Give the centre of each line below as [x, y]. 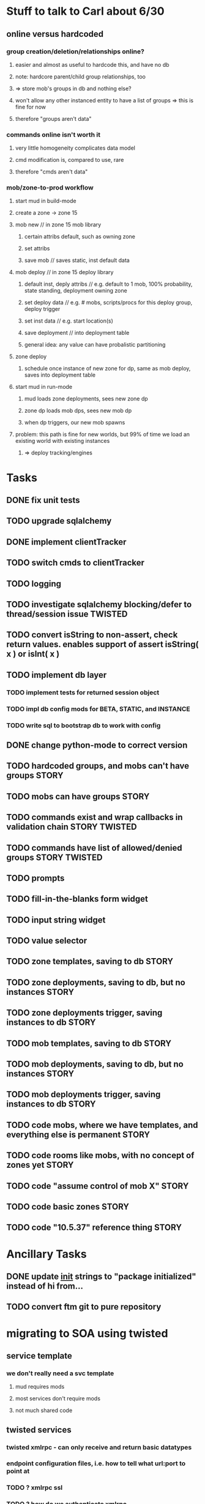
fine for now [30, 107]
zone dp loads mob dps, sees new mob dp [78, 411]
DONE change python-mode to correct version [97, 745]
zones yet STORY [40, 1165]
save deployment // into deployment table [77, 333]
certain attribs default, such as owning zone [80, 237]
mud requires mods [40, 1387]
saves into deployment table [60, 375]
